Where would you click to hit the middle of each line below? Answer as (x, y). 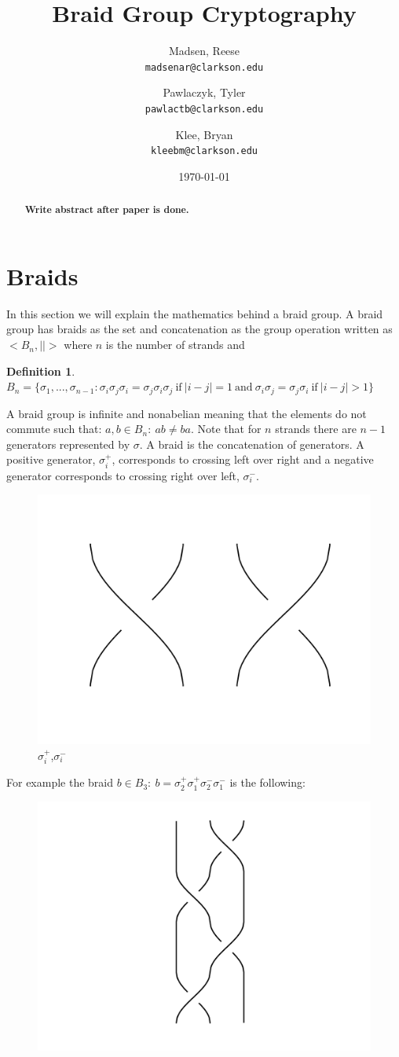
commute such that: (54, 429)
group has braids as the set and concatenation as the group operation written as (199, 329)
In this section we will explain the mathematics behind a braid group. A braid (195, 313)
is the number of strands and (175, 345)
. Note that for (226, 429)
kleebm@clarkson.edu (204, 151)
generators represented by (68, 444)
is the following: (267, 782)
